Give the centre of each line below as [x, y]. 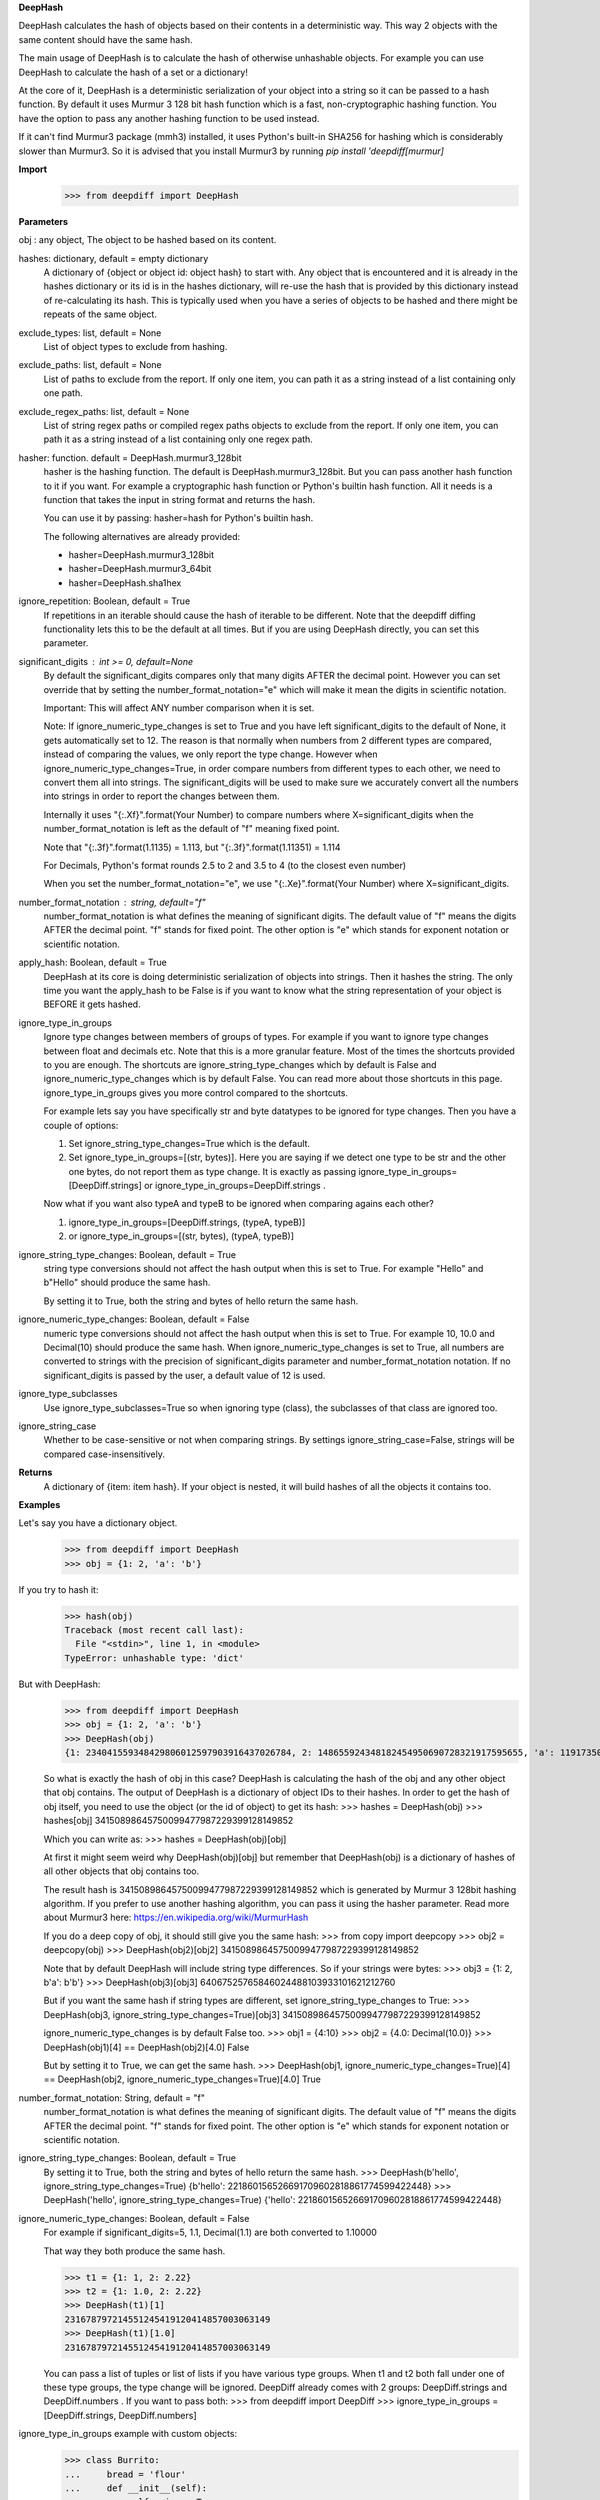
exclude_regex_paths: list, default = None [104, 411]
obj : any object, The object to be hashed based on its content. [147, 240]
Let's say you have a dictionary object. [98, 1523]
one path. [63, 393]
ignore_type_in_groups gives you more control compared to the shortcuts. [196, 1092]
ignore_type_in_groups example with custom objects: [128, 2434]
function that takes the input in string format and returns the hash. [179, 499]
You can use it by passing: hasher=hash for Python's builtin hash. [178, 518]
